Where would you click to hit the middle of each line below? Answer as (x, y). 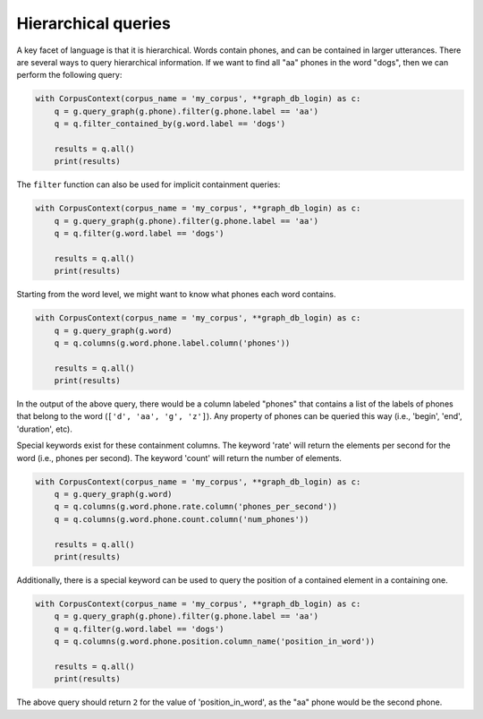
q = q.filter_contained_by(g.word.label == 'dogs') (170, 124)
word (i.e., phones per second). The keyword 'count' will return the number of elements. (179, 458)
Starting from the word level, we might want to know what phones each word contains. (176, 295)
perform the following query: (69, 75)
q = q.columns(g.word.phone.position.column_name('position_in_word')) (215, 642)
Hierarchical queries (94, 23)
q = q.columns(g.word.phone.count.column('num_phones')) (182, 519)
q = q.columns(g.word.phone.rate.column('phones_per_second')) (196, 507)
